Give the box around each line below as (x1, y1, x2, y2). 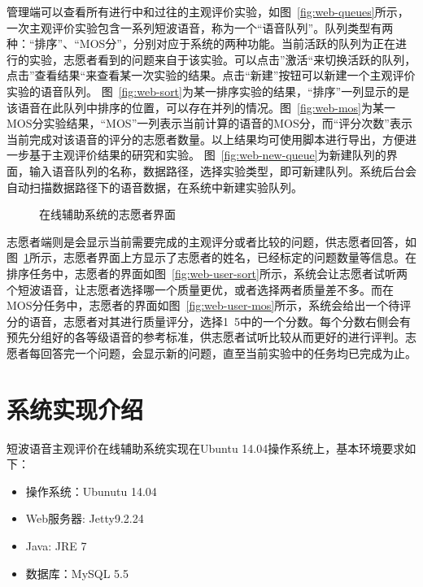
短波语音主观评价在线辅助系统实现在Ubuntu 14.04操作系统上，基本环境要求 (7, 439, 405, 456)
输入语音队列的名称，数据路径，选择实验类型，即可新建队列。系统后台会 (28, 162, 416, 179)
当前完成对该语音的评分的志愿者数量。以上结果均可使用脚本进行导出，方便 (7, 130, 405, 147)
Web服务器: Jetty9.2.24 (25, 510, 144, 527)
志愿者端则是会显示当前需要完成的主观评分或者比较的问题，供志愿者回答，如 (7, 233, 416, 250)
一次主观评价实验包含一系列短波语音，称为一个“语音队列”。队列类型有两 (7, 19, 394, 36)
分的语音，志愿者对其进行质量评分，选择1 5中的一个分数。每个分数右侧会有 (7, 312, 411, 329)
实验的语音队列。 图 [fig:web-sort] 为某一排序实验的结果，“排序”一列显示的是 (7, 82, 410, 99)
